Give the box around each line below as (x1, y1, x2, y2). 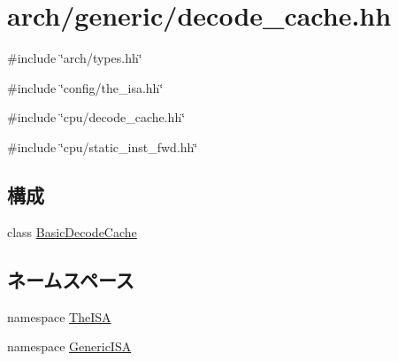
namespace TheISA (7, 307, 111, 326)
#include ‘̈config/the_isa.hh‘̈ (7, 78, 164, 96)
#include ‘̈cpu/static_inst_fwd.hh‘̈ (7, 137, 198, 156)
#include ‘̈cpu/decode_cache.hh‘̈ (7, 108, 186, 127)
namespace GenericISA (7, 337, 132, 356)
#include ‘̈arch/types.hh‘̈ (7, 49, 142, 67)
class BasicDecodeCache (7, 222, 137, 241)
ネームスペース (7, 265, 134, 293)
